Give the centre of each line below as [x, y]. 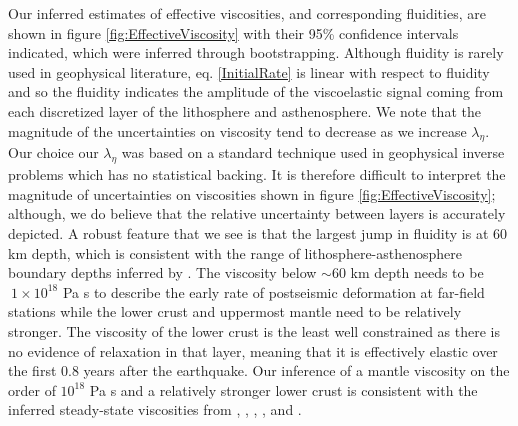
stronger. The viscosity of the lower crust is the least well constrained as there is [254, 330]
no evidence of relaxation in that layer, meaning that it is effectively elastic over [253, 350]
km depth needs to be [417, 272]
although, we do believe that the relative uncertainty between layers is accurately [257, 213]
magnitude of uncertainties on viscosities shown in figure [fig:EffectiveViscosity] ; [252, 193]
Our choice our [53, 152]
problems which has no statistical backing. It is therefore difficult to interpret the [257, 174]
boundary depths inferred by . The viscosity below [162, 272]
